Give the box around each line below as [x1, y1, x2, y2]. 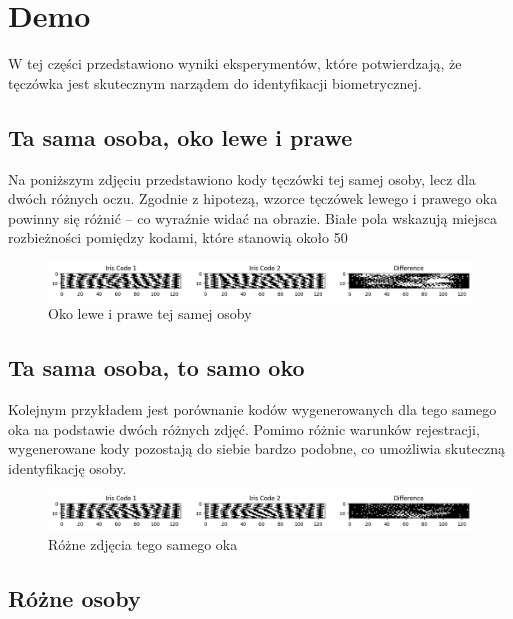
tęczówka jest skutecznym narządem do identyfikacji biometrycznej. [8, 72, 422, 93]
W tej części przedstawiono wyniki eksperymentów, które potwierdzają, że [8, 53, 462, 74]
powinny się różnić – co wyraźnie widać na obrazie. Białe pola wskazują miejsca [8, 207, 497, 228]
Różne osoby [8, 582, 141, 613]
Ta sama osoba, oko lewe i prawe [8, 121, 353, 152]
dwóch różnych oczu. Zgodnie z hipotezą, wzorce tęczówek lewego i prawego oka [8, 188, 498, 209]
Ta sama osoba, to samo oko [8, 352, 305, 383]
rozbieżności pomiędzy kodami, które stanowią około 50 [8, 227, 348, 248]
